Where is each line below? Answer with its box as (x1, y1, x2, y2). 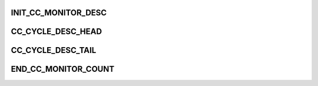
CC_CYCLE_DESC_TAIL (11, 45, 97, 55)
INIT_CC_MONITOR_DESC (11, 8, 107, 18)
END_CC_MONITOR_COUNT (11, 64, 115, 74)
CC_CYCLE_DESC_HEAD (11, 27, 102, 37)
